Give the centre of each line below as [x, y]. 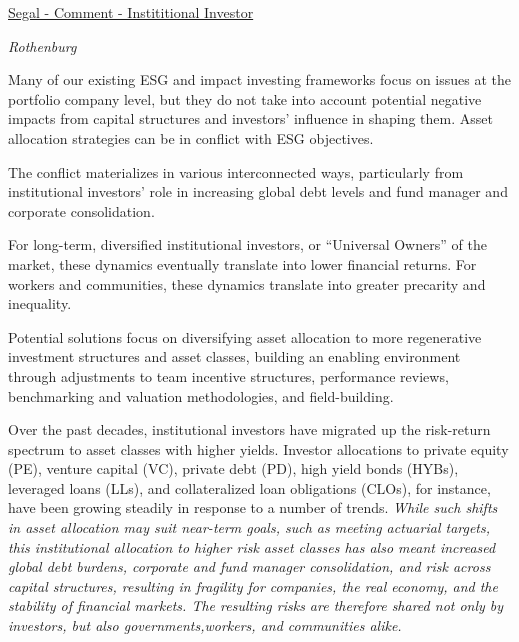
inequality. [40, 303]
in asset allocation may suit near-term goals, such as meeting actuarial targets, [249, 527]
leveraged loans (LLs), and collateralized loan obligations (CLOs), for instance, [249, 487]
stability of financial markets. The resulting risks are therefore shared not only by [256, 605]
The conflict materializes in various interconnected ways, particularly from [236, 171]
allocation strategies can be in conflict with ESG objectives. [191, 137]
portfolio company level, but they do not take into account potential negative [245, 98]
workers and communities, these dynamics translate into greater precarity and [247, 283]
